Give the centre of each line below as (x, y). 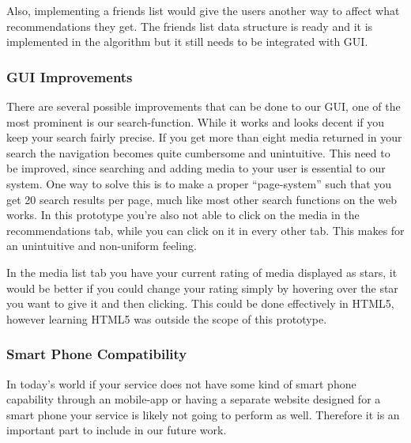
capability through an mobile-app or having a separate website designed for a (194, 399)
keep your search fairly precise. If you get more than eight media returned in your (204, 137)
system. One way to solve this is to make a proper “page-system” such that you (199, 183)
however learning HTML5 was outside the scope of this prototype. (167, 318)
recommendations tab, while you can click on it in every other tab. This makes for (205, 230)
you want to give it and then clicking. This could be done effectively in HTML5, (200, 303)
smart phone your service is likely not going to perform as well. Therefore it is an (203, 414)
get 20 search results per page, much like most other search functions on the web (202, 199)
